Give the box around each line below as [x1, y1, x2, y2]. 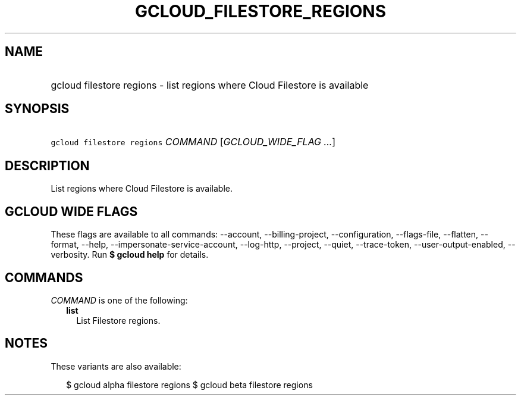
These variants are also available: [51, 361, 181, 371]
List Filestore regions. [76, 315, 161, 326]
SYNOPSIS [5, 101, 70, 117]
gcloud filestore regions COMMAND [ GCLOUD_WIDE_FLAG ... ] [51, 136, 336, 148]
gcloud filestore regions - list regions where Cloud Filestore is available [51, 79, 369, 91]
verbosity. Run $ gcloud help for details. [51, 249, 209, 260]
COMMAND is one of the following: [51, 295, 188, 305]
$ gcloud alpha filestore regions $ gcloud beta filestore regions [66, 379, 313, 390]
